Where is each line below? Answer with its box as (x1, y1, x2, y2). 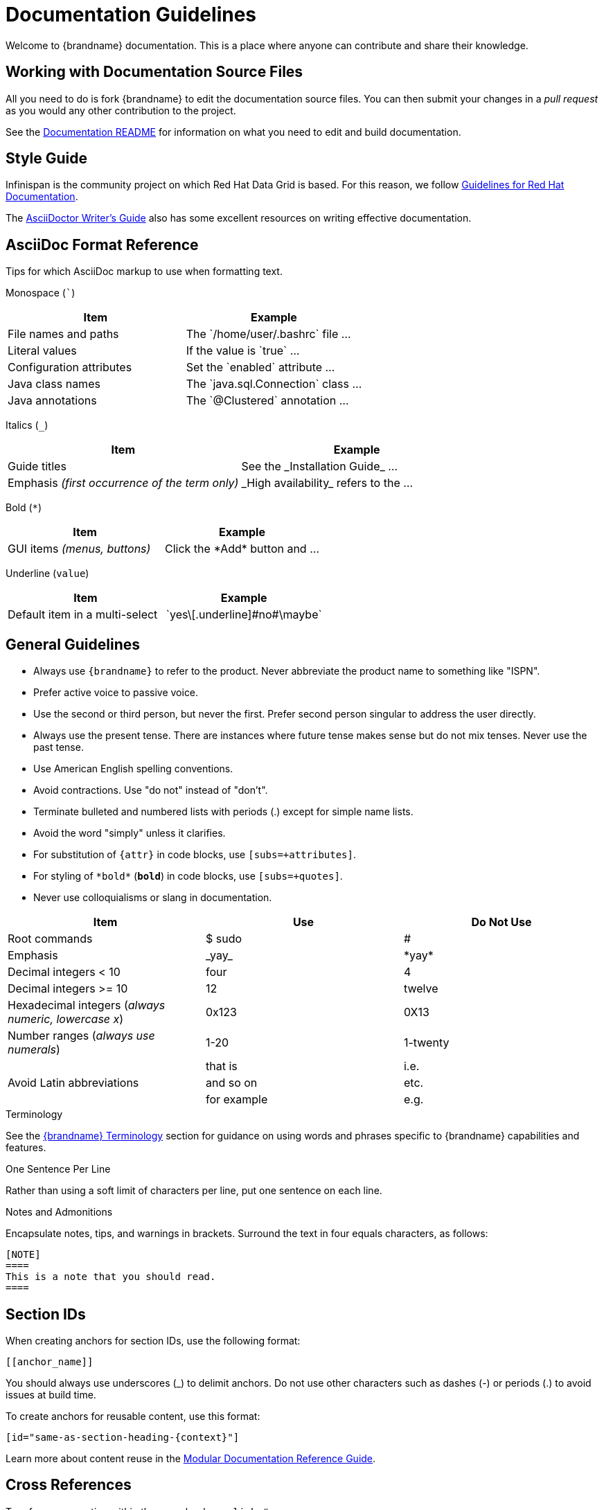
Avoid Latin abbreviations (8, 1076, 139, 1090)
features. (6, 1142, 46, 1154)
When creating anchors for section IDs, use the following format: (6, 1334, 301, 1347)
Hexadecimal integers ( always (8, 998, 166, 1013)
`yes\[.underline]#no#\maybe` (166, 607, 322, 622)
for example (205, 1092, 268, 1107)
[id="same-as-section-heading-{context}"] (6, 1431, 240, 1443)
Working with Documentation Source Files (6, 63, 303, 81)
